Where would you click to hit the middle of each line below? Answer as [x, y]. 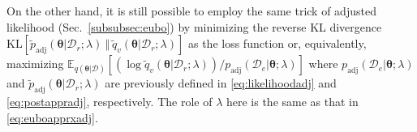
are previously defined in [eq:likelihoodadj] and [221, 83]
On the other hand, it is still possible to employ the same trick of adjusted [191, 11]
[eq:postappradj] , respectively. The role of [110, 101]
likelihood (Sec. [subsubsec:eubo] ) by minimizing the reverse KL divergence [194, 26]
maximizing [35, 64]
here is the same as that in [292, 101]
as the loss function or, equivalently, [277, 43]
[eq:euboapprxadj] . [52, 117]
